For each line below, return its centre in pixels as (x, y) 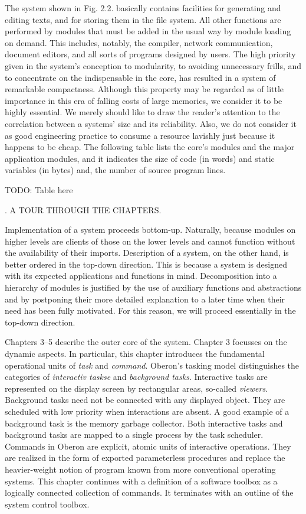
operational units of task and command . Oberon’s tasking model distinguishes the (152, 365)
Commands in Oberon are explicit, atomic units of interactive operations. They (148, 446)
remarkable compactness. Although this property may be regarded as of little (144, 89)
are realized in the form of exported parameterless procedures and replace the (145, 458)
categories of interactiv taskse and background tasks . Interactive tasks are (136, 377)
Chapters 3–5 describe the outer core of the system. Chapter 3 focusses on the (146, 342)
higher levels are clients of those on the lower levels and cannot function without (150, 241)
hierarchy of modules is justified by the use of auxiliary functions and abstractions (153, 287)
